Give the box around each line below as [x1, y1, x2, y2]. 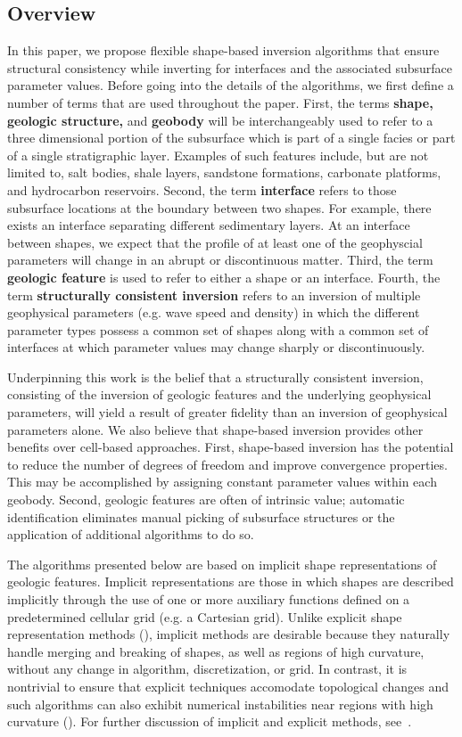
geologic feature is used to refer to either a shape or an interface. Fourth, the [7, 267, 441, 286]
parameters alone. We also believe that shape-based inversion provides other [7, 420, 424, 438]
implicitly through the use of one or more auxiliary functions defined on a [7, 590, 410, 609]
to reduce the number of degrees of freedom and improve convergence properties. [7, 454, 448, 473]
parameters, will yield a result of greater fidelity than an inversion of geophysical [7, 403, 448, 422]
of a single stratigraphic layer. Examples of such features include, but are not [7, 145, 429, 164]
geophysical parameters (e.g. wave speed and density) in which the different [7, 303, 420, 322]
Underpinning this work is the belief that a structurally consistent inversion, [7, 367, 424, 386]
